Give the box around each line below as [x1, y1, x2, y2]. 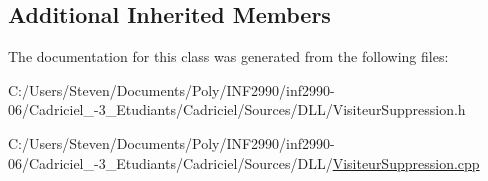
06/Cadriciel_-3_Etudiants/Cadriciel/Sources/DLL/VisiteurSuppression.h [8, 99, 466, 120]
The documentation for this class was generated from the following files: [8, 46, 449, 67]
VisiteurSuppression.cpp [332, 152, 480, 173]
